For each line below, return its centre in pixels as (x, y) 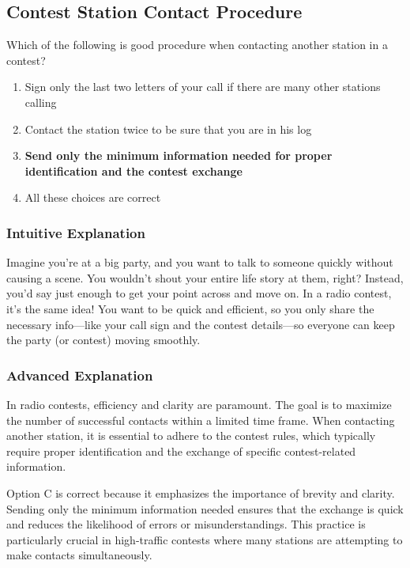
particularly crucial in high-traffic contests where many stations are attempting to (205, 539)
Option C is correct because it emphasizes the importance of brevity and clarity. (201, 492)
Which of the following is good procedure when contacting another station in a (197, 45)
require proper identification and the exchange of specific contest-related (181, 451)
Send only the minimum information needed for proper (179, 155)
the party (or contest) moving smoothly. (103, 340)
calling (41, 102)
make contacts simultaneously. (79, 555)
